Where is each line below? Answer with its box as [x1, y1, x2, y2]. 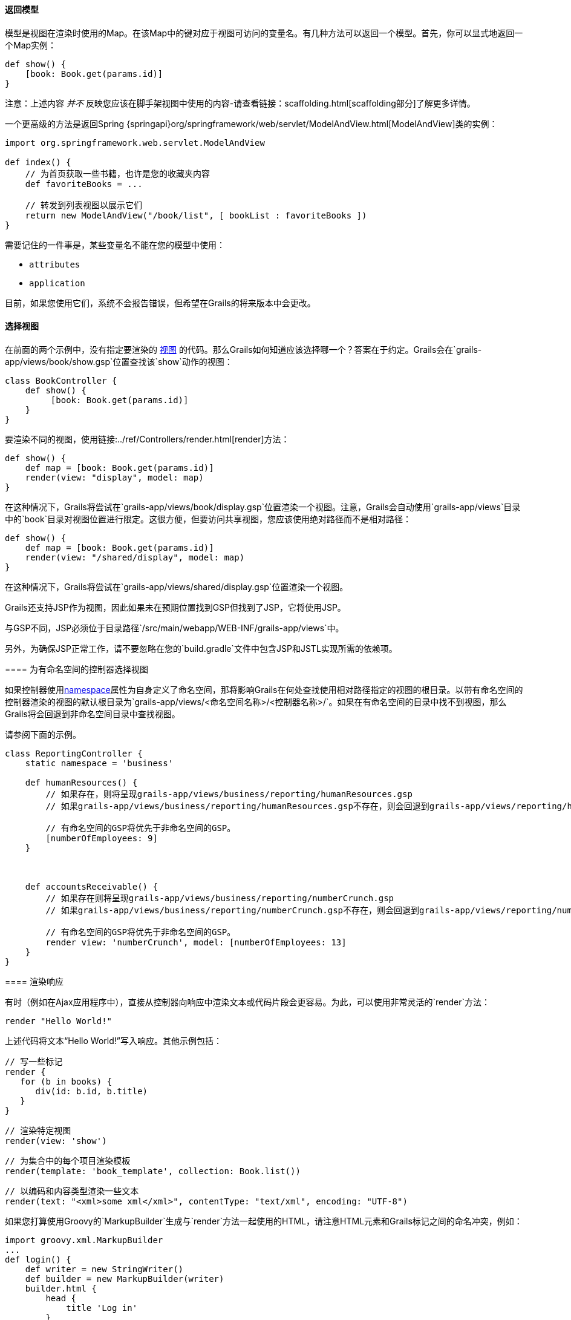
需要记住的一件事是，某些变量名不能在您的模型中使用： [5, 239, 225, 250]
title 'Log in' [66, 1302, 138, 1313]
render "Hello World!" [5, 1016, 113, 1026]
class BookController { [5, 375, 117, 386]
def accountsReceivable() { [25, 881, 158, 891]
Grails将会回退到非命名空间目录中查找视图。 [5, 708, 180, 719]
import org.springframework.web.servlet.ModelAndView [5, 137, 265, 148]
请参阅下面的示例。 [5, 729, 81, 740]
